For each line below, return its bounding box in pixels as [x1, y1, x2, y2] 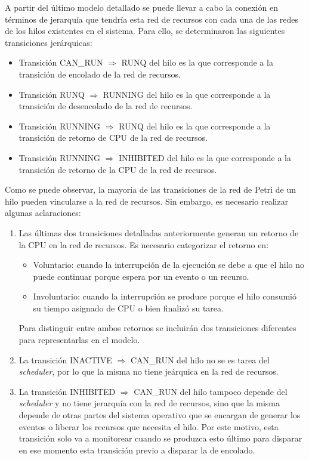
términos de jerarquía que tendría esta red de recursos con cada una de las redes [5, 13, 298, 25]
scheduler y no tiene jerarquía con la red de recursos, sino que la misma [18, 397, 280, 409]
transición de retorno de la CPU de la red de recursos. [18, 163, 217, 175]
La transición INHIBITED [18, 385, 116, 397]
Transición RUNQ [18, 88, 85, 100]
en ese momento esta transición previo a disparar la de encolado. [18, 443, 255, 456]
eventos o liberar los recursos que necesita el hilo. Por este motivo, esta [18, 420, 279, 433]
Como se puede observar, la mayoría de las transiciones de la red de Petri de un [5, 183, 296, 196]
